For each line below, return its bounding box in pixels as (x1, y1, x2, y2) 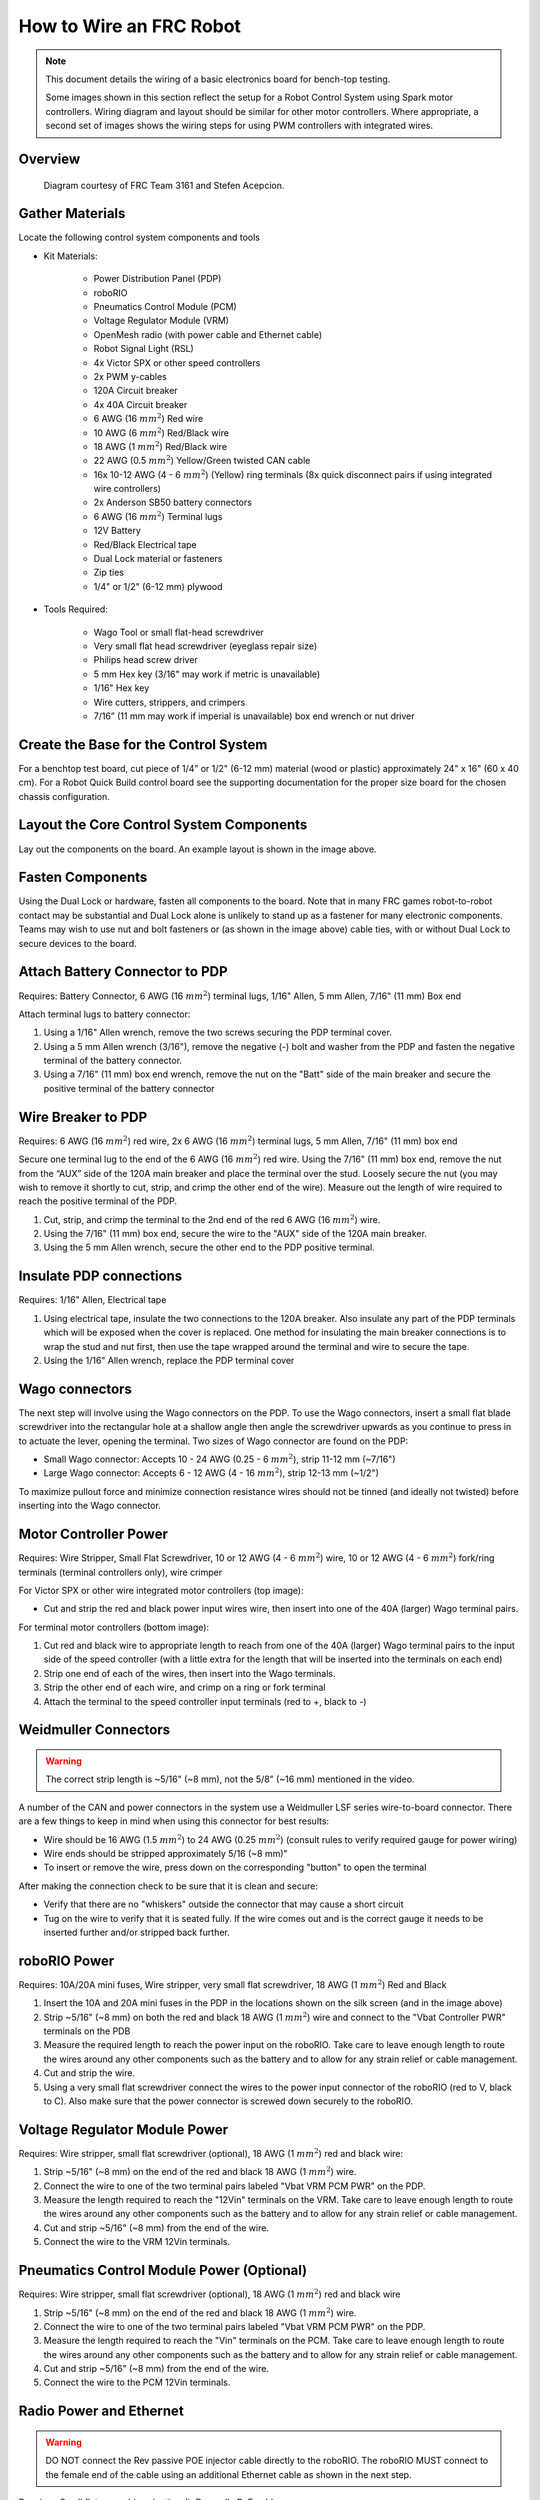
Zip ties (93, 566, 125, 579)
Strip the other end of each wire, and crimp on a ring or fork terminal (43, 1681, 326, 1694)
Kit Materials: (43, 250, 99, 262)
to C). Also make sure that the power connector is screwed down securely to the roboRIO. (43, 2095, 414, 2107)
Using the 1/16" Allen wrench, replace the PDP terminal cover (43, 1354, 295, 1366)
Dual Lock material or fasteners (93, 553, 223, 565)
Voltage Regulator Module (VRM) (93, 315, 230, 327)
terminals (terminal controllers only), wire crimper (18, 1566, 223, 1578)
